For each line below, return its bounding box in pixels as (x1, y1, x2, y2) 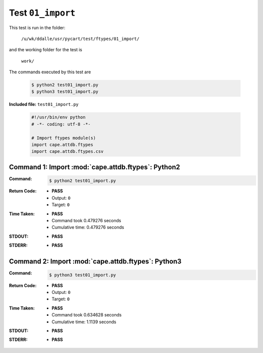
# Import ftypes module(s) (31, 135, 96, 141)
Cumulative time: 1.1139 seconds (52, 319, 116, 325)
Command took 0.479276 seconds (52, 218, 121, 224)
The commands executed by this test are (9, 69, 91, 75)
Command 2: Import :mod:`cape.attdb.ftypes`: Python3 (9, 257, 182, 266)
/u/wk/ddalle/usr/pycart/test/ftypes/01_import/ (21, 36, 140, 42)
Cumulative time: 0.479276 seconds (52, 225, 124, 230)
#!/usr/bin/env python (31, 115, 86, 120)
